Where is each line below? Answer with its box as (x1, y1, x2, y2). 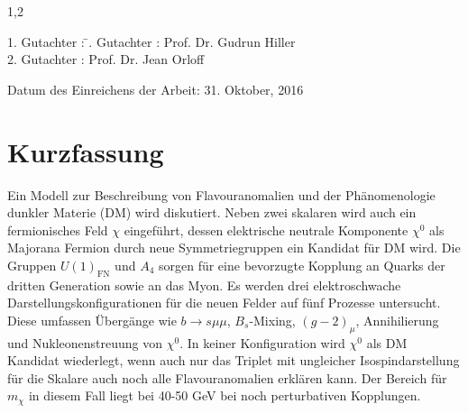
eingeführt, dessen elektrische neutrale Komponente (124, 220, 408, 239)
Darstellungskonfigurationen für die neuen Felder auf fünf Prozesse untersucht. (7, 293, 441, 312)
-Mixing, (249, 310, 296, 329)
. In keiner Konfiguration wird (179, 333, 345, 352)
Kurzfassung (7, 133, 164, 170)
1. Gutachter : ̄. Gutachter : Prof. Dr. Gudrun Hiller (7, 32, 296, 50)
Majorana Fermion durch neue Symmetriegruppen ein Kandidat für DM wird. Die (7, 238, 461, 257)
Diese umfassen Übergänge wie (7, 310, 177, 329)
